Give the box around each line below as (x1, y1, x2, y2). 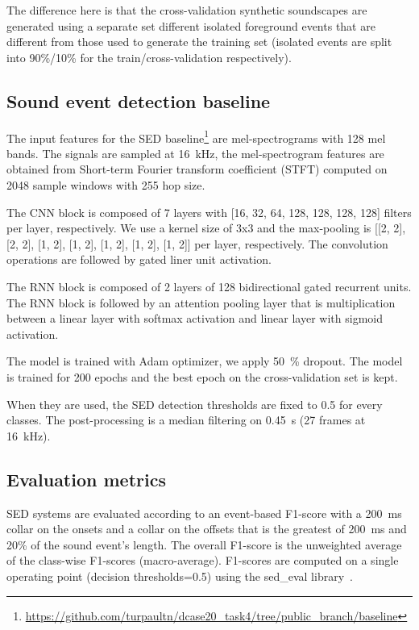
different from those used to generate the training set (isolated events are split (6, 33, 392, 50)
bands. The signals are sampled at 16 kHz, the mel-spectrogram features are (6, 144, 384, 161)
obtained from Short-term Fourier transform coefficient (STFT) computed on (6, 161, 388, 177)
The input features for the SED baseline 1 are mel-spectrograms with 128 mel (6, 127, 386, 146)
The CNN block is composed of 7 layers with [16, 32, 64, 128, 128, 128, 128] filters (6, 203, 412, 220)
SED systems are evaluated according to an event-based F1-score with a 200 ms (6, 504, 402, 521)
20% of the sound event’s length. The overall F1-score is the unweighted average (6, 536, 402, 553)
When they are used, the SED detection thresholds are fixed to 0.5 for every (6, 395, 383, 412)
